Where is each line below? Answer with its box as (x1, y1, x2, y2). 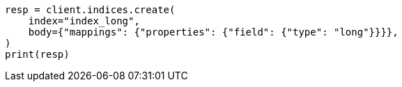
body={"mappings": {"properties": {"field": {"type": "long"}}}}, (28, 26, 399, 38)
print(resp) (5, 49, 70, 60)
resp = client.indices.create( (5, 4, 176, 15)
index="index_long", (28, 15, 140, 26)
